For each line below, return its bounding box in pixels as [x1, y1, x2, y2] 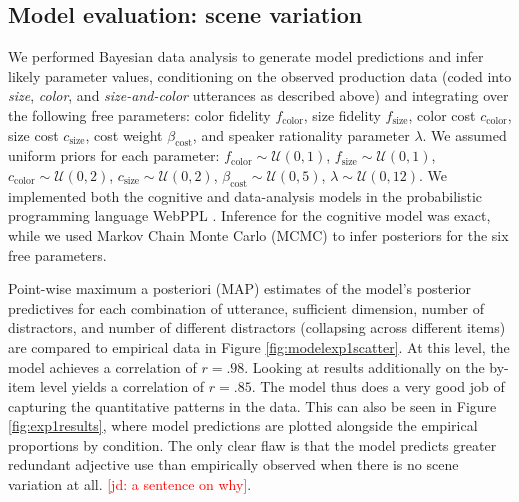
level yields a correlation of [39, 376, 205, 397]
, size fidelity [303, 104, 381, 125]
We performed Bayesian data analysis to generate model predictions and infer [8, 46, 484, 67]
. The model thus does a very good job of [251, 376, 505, 397]
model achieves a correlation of [8, 356, 197, 377]
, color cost [408, 104, 476, 125]
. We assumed [422, 124, 507, 145]
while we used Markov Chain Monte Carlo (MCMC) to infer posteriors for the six [8, 224, 509, 245]
